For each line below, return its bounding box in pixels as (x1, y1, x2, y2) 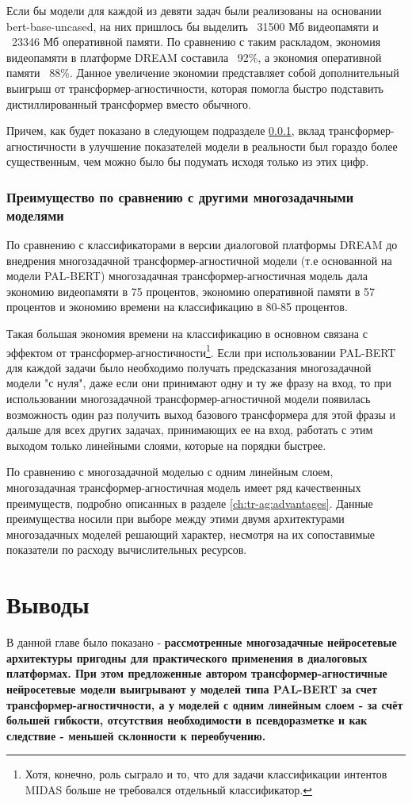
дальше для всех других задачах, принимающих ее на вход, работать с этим (6, 421, 373, 438)
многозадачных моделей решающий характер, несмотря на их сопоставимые (6, 525, 376, 542)
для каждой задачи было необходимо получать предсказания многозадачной (6, 359, 372, 375)
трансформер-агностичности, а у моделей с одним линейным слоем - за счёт (6, 696, 403, 713)
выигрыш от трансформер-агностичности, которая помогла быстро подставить (6, 79, 383, 96)
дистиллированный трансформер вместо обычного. (6, 95, 252, 112)
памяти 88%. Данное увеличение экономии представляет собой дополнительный (6, 64, 399, 81)
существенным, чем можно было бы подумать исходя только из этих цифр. (6, 153, 369, 170)
